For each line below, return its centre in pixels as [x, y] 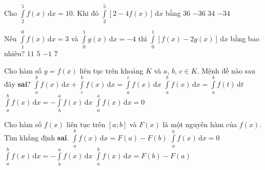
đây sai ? [17, 84]
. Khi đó [86, 13]
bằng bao [245, 38]
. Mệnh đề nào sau [226, 70]
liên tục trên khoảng [111, 70]
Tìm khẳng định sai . [37, 138]
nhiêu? [15, 53]
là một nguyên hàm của [200, 124]
